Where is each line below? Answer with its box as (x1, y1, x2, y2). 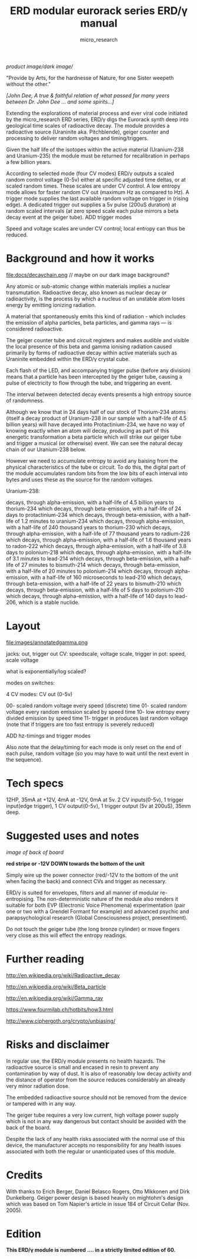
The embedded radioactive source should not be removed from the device (6, 1094, 187, 1101)
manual (80, 16, 118, 30)
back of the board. (6, 1124, 51, 1131)
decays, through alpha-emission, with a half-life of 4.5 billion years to (6, 499, 175, 506)
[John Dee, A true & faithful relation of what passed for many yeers (6, 92, 170, 99)
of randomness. (6, 397, 45, 404)
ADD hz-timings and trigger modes (6, 732, 91, 739)
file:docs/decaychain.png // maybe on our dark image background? (6, 271, 169, 278)
